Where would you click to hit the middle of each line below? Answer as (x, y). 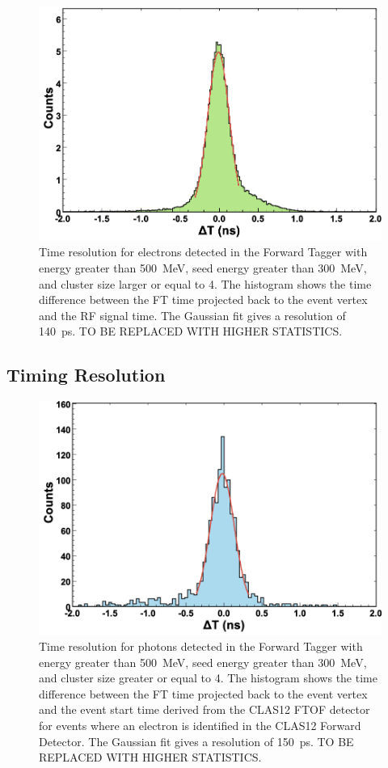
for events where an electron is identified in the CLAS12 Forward (200, 726)
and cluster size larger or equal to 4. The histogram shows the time (205, 283)
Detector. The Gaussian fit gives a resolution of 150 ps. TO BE (196, 741)
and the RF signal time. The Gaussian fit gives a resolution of (192, 315)
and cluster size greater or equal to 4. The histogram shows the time (208, 678)
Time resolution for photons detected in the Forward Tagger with (201, 646)
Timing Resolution (86, 375)
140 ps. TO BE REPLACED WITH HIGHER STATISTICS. (191, 331)
